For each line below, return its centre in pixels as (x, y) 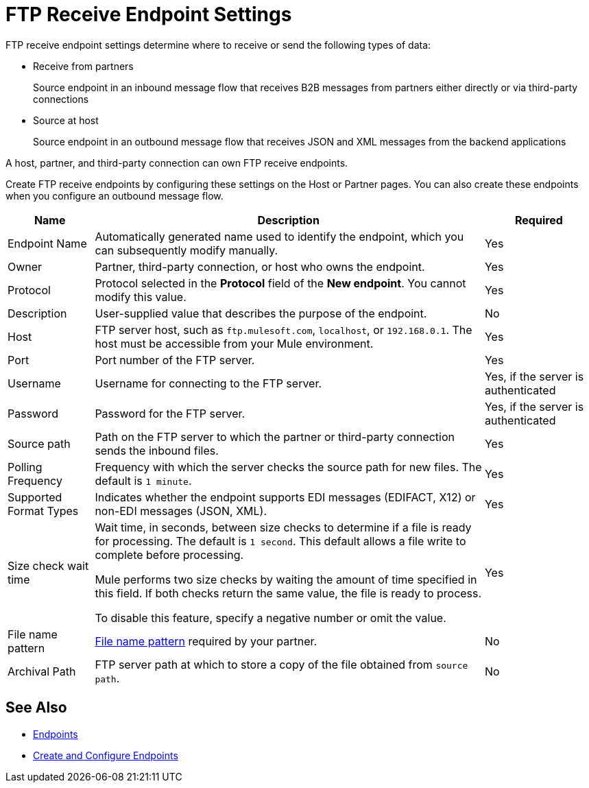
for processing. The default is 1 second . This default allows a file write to (280, 541)
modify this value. (141, 297)
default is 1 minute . (143, 480)
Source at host (66, 120)
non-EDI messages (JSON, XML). (181, 511)
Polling (25, 467)
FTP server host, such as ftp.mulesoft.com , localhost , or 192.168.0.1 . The (284, 330)
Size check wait (48, 565)
